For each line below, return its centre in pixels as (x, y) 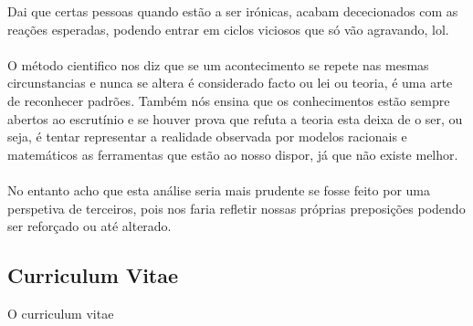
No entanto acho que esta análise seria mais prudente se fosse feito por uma (219, 189)
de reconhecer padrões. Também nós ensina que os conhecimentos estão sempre (229, 100)
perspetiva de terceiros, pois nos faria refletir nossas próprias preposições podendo (236, 208)
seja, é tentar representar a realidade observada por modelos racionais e (207, 137)
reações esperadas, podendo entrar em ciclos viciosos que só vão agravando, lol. (228, 29)
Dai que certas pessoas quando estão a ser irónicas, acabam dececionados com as (233, 11)
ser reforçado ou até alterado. (89, 226)
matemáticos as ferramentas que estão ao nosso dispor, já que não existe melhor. (233, 154)
